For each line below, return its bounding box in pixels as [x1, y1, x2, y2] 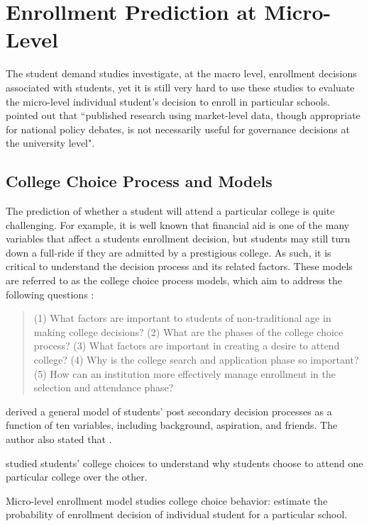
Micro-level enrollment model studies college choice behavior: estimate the [6, 493, 328, 508]
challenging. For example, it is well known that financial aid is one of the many [6, 217, 350, 232]
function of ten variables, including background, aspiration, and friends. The [6, 418, 338, 432]
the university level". [6, 135, 95, 150]
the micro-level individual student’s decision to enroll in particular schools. [6, 94, 331, 108]
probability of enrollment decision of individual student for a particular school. [6, 507, 348, 522]
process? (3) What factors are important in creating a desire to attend [33, 338, 340, 353]
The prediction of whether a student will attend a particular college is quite [6, 203, 335, 218]
